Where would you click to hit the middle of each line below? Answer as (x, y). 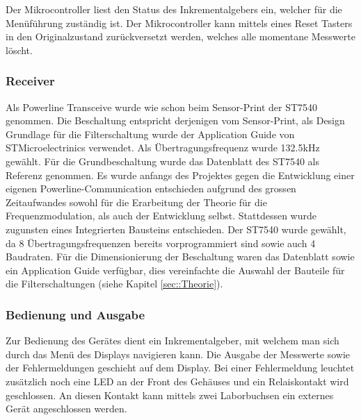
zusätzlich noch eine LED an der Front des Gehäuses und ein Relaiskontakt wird (177, 381)
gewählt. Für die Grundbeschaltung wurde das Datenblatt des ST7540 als (162, 161)
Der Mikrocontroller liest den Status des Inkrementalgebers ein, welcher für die (174, 9)
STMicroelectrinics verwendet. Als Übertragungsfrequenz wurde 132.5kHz (163, 148)
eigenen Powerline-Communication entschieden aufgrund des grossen (151, 188)
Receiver (30, 81)
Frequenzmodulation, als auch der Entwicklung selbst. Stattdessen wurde (161, 216)
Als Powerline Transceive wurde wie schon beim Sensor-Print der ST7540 (162, 107)
